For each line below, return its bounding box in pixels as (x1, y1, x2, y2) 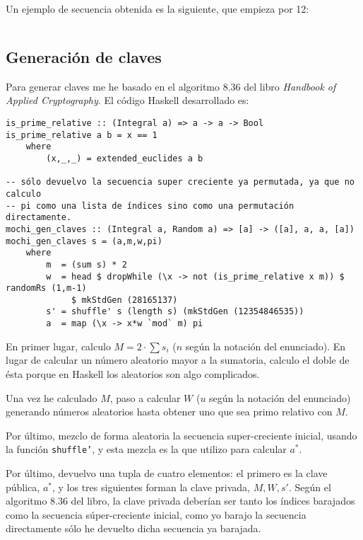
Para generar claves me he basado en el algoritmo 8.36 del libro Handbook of (6, 79, 336, 93)
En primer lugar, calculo (6, 338, 111, 353)
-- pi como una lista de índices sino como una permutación (6, 200, 294, 211)
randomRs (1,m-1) (6, 283, 87, 294)
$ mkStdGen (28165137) (71, 294, 178, 305)
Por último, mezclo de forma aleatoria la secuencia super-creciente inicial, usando (6, 427, 357, 442)
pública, (6, 479, 40, 494)
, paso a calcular (109, 390, 181, 405)
